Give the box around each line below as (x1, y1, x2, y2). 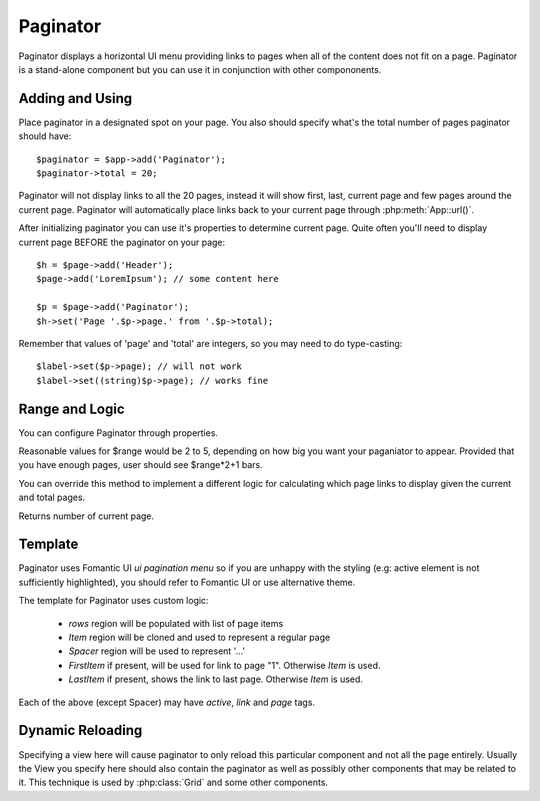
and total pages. (18, 491, 86, 504)
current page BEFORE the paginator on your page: (18, 236, 226, 248)
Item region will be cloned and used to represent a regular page (68, 631, 331, 644)
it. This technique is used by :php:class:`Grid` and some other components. (18, 776, 329, 789)
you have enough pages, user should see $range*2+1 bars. (18, 459, 264, 471)
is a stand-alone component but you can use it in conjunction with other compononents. (18, 63, 382, 75)
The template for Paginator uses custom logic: (18, 595, 209, 607)
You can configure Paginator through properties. (18, 426, 219, 439)
